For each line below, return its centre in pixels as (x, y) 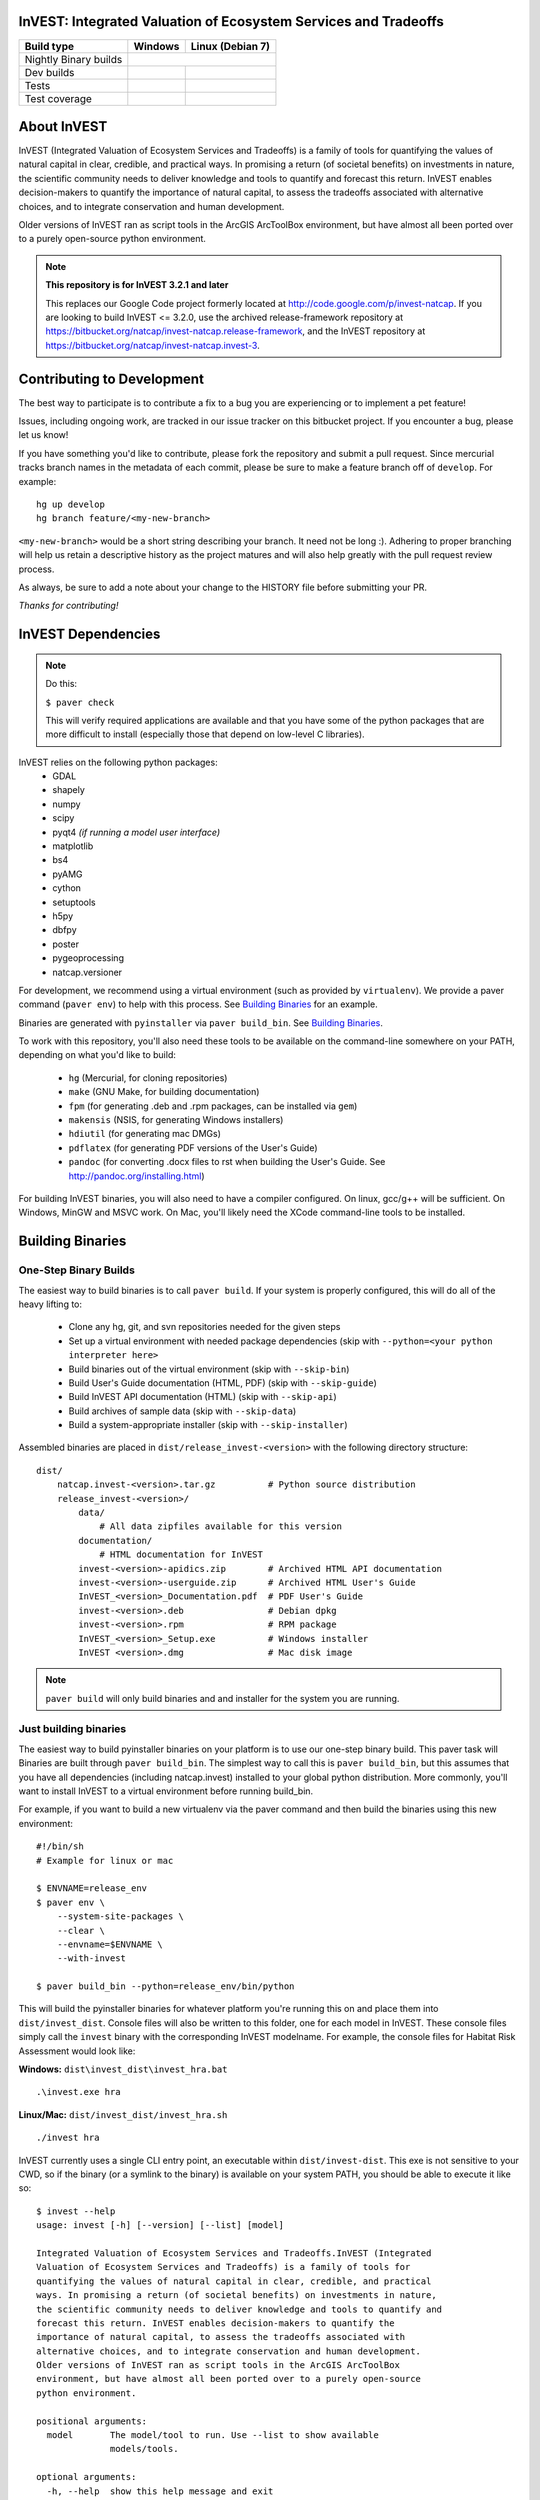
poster (66, 944)
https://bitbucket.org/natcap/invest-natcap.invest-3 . (152, 345)
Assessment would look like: (77, 2051)
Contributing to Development (111, 378)
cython (67, 888)
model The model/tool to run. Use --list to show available (212, 2435)
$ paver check (80, 702)
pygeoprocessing (88, 958)
